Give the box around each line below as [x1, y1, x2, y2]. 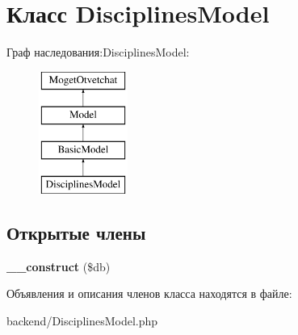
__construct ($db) [6, 258, 111, 274]
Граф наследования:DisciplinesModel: [6, 44, 190, 61]
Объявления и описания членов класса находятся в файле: [6, 285, 292, 302]
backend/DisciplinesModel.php [6, 312, 158, 329]
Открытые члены [6, 220, 146, 245]
